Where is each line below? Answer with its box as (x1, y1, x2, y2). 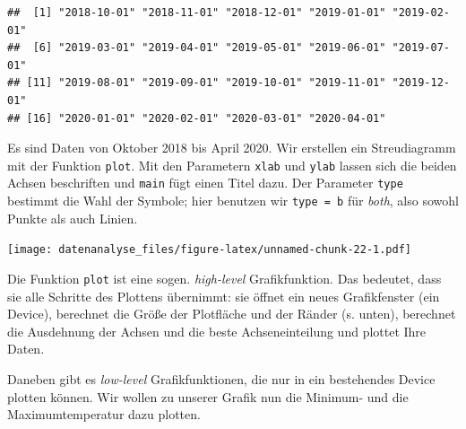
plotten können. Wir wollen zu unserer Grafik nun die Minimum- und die (7, 387, 409, 406)
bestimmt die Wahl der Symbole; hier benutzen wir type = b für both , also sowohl (7, 191, 459, 210)
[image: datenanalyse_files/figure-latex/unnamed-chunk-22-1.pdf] (7, 243, 412, 257)
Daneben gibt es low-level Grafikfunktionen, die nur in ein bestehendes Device (7, 370, 436, 388)
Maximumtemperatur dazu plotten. (7, 405, 201, 424)
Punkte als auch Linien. (7, 208, 138, 227)
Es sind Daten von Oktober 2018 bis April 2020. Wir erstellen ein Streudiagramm (7, 138, 456, 157)
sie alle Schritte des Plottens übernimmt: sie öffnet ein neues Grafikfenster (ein (7, 286, 440, 305)
